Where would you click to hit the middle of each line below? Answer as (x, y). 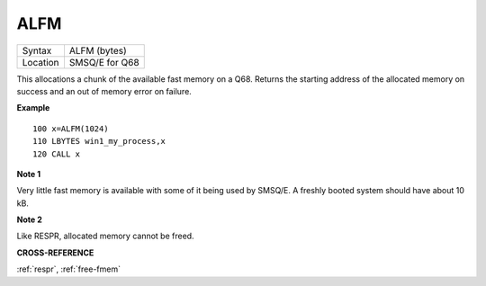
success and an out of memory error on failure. (104, 91)
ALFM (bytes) (98, 50)
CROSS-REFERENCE (55, 253)
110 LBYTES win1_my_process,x (99, 141)
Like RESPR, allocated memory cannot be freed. (105, 236)
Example (33, 108)
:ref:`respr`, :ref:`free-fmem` (69, 269)
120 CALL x (57, 154)
